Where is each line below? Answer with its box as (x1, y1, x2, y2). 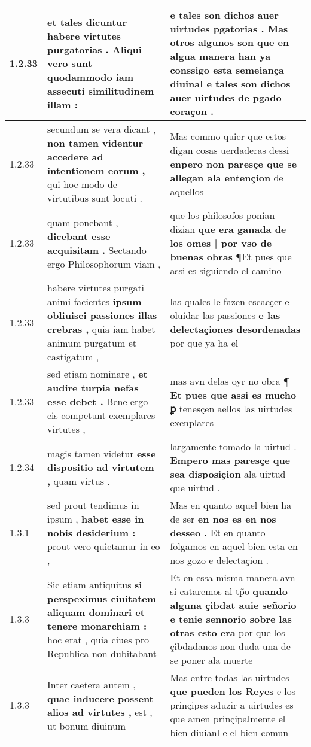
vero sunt (47, 56, 92, 70)
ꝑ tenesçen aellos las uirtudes (170, 401, 292, 415)
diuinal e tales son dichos (170, 77, 291, 90)
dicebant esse (47, 229, 111, 243)
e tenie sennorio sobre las (170, 612, 292, 625)
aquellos (170, 184, 204, 198)
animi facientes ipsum (47, 294, 142, 308)
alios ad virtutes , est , (47, 705, 153, 719)
